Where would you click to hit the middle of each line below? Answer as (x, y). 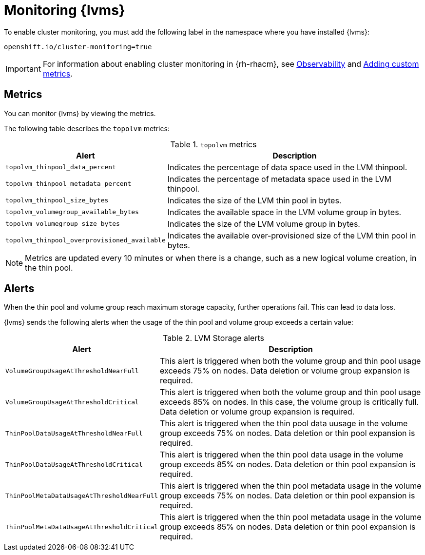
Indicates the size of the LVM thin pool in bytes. (254, 200)
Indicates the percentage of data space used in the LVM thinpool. (287, 167)
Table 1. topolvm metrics (213, 144)
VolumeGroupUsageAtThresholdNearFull (72, 371)
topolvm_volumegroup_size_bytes (63, 224)
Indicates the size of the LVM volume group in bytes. (264, 224)
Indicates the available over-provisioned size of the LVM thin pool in (292, 235)
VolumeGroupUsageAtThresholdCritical (72, 402)
